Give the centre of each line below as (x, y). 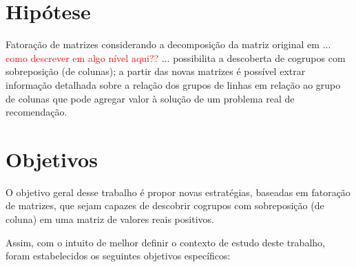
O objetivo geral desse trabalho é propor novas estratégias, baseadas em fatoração (178, 192)
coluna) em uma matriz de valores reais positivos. (110, 219)
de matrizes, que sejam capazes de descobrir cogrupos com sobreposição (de (165, 205)
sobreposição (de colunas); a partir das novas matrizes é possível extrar (156, 71)
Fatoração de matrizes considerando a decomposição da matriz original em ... (168, 44)
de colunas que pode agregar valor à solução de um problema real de (150, 98)
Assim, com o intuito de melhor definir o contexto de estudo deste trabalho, (165, 242)
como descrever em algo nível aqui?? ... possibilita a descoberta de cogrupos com (176, 57)
